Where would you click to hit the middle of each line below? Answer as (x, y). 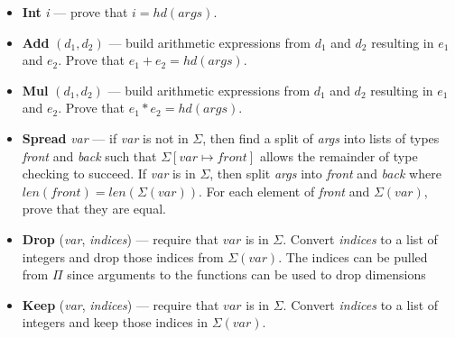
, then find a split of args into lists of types (321, 137)
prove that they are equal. (94, 209)
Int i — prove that (75, 12)
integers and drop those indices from (123, 256)
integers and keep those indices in (115, 322)
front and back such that (89, 155)
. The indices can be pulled (353, 256)
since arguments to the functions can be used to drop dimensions (246, 274)
